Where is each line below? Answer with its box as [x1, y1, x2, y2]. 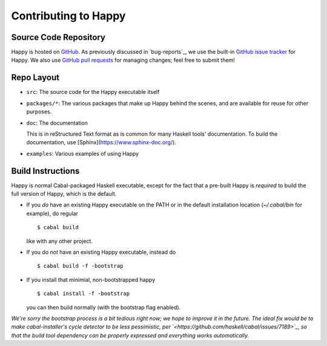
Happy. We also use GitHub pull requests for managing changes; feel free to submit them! [11, 56, 236, 64]
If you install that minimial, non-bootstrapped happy [26, 276, 156, 283]
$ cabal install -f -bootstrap [37, 290, 130, 297]
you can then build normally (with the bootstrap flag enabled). [26, 304, 181, 311]
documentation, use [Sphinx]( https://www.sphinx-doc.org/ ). [26, 139, 177, 146]
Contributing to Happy [11, 9, 126, 22]
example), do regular [26, 210, 79, 217]
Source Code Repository [11, 32, 106, 42]
